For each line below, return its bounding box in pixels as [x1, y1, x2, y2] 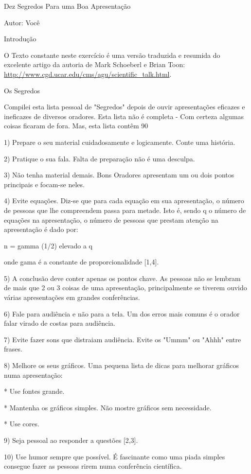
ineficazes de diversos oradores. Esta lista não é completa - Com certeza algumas [4, 111, 244, 121]
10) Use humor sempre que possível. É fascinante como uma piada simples [4, 451, 225, 461]
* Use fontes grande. [4, 386, 65, 396]
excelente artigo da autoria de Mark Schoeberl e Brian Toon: [4, 59, 185, 70]
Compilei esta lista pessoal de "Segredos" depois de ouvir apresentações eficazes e [4, 102, 245, 112]
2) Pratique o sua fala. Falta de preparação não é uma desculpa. [4, 153, 195, 163]
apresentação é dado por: [4, 224, 78, 234]
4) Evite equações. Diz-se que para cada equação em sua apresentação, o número [4, 195, 244, 206]
